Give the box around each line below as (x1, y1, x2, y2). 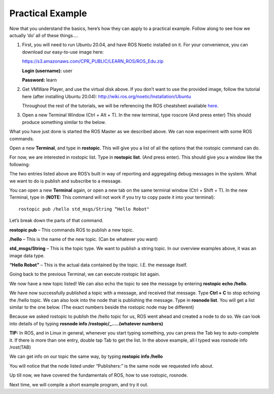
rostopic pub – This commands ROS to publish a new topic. (9, 227, 134, 233)
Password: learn (22, 77, 57, 83)
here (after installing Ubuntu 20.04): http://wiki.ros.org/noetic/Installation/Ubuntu (22, 93, 191, 99)
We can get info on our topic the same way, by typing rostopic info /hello (9, 353, 163, 359)
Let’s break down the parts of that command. (9, 218, 104, 224)
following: (9, 161, 30, 167)
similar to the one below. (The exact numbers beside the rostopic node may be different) (9, 304, 194, 310)
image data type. (9, 252, 45, 259)
